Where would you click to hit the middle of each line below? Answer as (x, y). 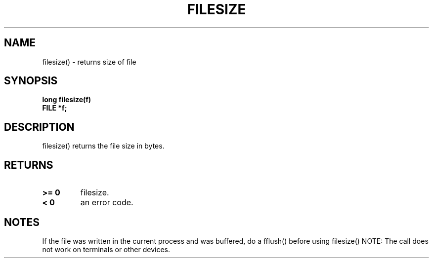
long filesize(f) (67, 100)
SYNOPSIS (31, 81)
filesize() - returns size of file (89, 62)
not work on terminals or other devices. (106, 249)
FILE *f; (55, 108)
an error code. (107, 203)
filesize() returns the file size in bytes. (103, 146)
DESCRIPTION (39, 127)
